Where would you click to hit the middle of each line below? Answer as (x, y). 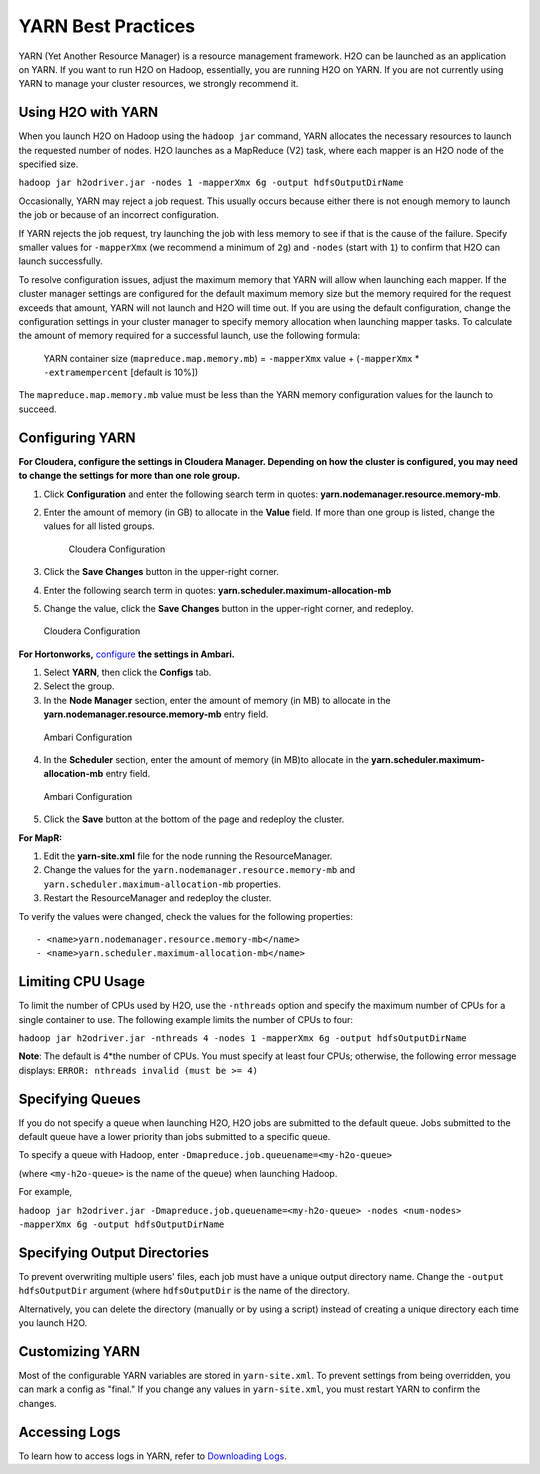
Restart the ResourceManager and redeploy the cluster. (157, 898)
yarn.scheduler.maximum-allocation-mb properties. (162, 884)
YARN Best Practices (106, 26)
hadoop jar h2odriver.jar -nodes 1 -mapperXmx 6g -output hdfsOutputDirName (211, 183)
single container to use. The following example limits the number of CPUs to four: (186, 1019)
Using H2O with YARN (88, 112)
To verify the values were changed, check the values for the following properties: (186, 916)
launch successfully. (61, 261)
